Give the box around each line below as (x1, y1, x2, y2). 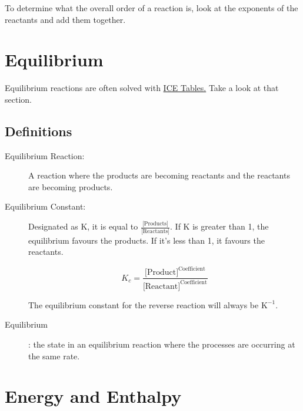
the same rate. (28, 349, 80, 362)
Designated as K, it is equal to (28, 220, 138, 233)
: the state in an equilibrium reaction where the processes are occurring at (28, 338, 295, 350)
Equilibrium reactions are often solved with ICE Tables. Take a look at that (5, 82, 279, 94)
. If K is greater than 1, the (170, 220, 269, 233)
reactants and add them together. (5, 13, 126, 25)
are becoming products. (28, 180, 113, 193)
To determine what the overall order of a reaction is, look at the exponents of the (5, 2, 298, 14)
